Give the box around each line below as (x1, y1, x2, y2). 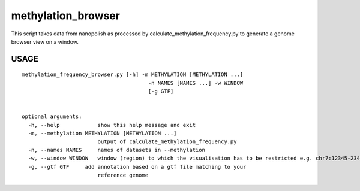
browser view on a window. (11, 38, 79, 45)
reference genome (97, 172, 149, 179)
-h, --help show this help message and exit (28, 122, 196, 128)
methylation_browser (11, 9, 120, 22)
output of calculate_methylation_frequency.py (97, 138, 237, 145)
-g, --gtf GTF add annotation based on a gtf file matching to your (28, 163, 247, 170)
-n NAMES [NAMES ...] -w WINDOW (148, 80, 244, 86)
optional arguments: (22, 113, 82, 120)
